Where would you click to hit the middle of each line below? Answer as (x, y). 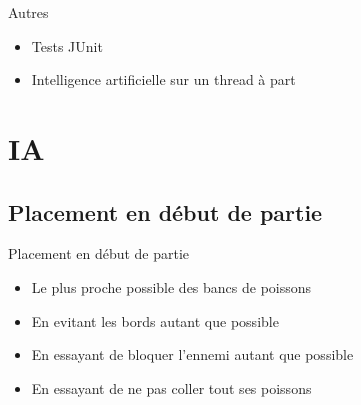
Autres (28, 12)
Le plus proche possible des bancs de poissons (171, 286)
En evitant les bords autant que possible (155, 320)
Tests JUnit (67, 45)
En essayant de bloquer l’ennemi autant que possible (192, 354)
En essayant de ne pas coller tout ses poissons (171, 387)
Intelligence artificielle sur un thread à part (163, 79)
